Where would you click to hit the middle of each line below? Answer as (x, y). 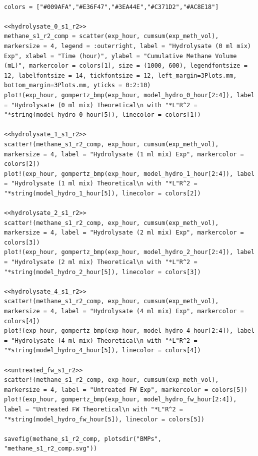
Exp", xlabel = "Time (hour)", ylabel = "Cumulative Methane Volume (120, 56)
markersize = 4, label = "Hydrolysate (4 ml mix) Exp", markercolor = (124, 311)
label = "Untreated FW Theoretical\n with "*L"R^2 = (93, 409)
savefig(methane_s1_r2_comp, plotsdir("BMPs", (83, 439)
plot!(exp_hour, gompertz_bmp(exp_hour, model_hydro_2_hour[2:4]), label (129, 252)
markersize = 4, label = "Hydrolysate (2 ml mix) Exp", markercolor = (124, 233)
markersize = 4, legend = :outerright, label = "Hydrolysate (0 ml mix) (127, 46)
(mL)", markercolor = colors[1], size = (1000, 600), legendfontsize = (126, 66)
